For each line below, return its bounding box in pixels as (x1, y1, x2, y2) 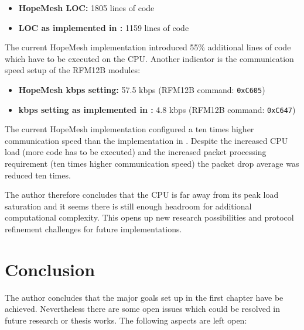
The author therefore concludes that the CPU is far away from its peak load (5, 188, 279, 201)
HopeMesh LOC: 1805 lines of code (18, 2, 155, 13)
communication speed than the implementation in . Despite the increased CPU (5, 134, 288, 146)
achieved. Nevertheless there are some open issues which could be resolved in (5, 302, 281, 315)
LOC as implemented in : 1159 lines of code (18, 21, 189, 33)
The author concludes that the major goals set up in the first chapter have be (5, 291, 283, 303)
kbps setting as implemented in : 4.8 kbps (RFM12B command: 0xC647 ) (18, 103, 296, 115)
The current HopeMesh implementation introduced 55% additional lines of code (5, 41, 291, 53)
